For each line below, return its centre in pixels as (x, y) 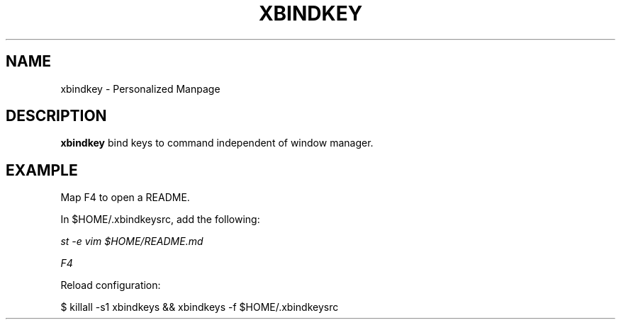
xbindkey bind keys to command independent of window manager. (217, 143)
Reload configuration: (111, 285)
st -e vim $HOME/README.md (132, 241)
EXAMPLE (42, 170)
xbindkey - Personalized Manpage (140, 89)
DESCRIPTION (56, 116)
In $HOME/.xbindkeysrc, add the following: (160, 219)
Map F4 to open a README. (125, 198)
